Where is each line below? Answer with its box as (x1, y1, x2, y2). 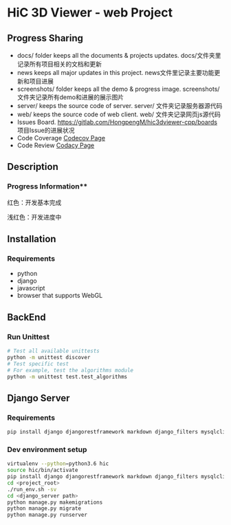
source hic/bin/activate (7, 467, 78, 474)
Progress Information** (7, 182, 88, 191)
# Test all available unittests (7, 347, 100, 355)
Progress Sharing (7, 32, 84, 44)
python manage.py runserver (7, 511, 88, 519)
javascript (16, 284, 45, 292)
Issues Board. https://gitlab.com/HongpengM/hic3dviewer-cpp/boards (16, 118, 218, 126)
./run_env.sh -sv (7, 486, 57, 493)
